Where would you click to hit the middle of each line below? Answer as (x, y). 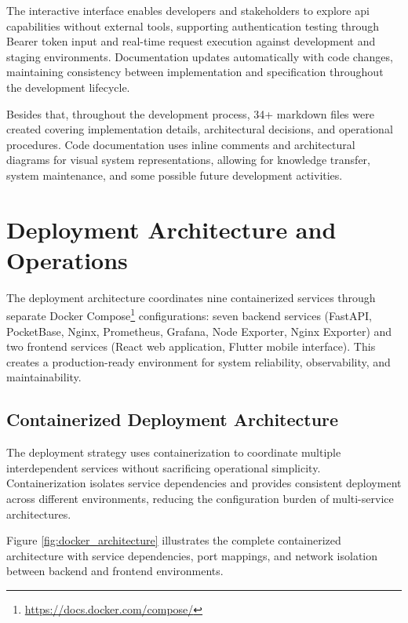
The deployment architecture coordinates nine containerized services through (191, 297)
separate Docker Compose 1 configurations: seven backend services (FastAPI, (189, 315)
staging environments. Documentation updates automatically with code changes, (200, 56)
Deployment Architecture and (171, 229)
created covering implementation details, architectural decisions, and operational (200, 129)
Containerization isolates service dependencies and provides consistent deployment (204, 483)
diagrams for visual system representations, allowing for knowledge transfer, (188, 160)
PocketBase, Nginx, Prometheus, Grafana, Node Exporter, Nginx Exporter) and (199, 331)
